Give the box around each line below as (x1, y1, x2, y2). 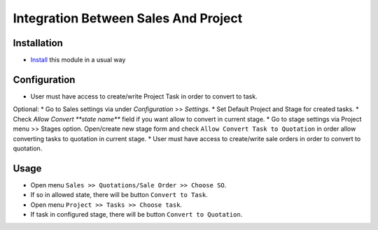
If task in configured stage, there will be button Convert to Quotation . (30, 210, 243, 218)
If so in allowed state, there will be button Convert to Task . (30, 191, 208, 199)
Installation (13, 37, 63, 49)
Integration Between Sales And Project (13, 10, 243, 26)
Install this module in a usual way (30, 56, 126, 64)
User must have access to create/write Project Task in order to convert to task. (30, 92, 258, 101)
